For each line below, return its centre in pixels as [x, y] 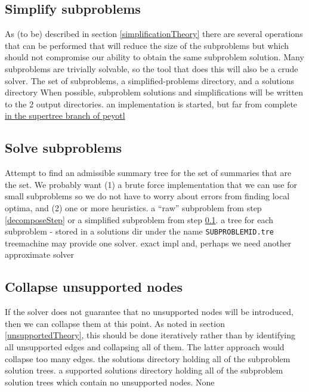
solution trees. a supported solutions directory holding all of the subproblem [144, 370]
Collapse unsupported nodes [94, 287]
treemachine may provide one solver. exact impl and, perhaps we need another [148, 243]
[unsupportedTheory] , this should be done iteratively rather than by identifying [150, 335]
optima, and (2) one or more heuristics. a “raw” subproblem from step [133, 207]
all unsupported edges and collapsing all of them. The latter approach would [145, 346]
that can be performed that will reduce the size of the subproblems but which [147, 45]
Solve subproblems [64, 148]
